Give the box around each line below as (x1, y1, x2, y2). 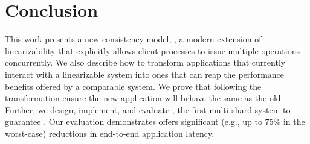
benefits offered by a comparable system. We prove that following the (5, 80, 262, 92)
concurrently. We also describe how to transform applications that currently (5, 56, 286, 69)
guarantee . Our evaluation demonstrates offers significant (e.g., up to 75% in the (5, 115, 305, 128)
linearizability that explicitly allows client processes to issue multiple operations (5, 44, 300, 57)
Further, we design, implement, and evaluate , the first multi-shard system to (5, 103, 291, 116)
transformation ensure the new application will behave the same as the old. (5, 92, 283, 104)
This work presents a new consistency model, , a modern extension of (5, 33, 262, 45)
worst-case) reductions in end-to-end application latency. (5, 127, 215, 139)
